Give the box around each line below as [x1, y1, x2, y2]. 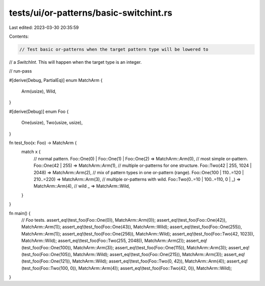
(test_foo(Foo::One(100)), [21, 244, 73, 250]
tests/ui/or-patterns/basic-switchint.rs [9, 7, 173, 18]
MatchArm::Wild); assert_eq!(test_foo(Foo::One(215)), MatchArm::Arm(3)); [73, 251, 223, 257]
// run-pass [9, 68, 32, 74]
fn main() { [9, 210, 31, 216]
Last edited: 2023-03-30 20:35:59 [9, 25, 79, 30]
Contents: [9, 33, 29, 39]
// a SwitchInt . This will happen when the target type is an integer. [9, 59, 142, 65]
